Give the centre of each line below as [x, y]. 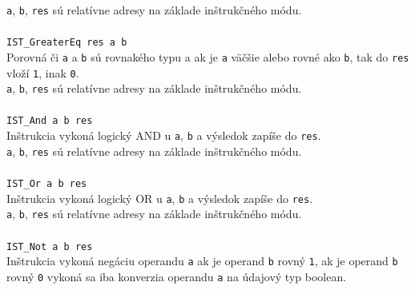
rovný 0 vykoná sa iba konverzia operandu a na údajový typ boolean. [177, 276]
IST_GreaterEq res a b [67, 43]
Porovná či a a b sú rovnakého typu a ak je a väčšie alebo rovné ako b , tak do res [208, 56]
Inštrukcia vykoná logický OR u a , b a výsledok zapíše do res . [160, 198]
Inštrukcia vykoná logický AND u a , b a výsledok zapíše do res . [164, 135]
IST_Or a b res [47, 184]
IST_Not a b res [50, 246]
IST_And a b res [50, 121]
